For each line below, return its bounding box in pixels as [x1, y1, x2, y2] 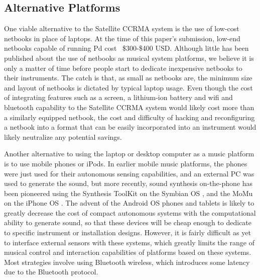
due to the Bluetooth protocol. [4, 266, 98, 277]
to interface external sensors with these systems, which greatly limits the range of [4, 237, 254, 247]
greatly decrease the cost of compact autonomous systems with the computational [4, 207, 256, 218]
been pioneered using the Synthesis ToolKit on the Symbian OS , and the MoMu [4, 188, 253, 198]
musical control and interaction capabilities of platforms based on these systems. [4, 247, 251, 257]
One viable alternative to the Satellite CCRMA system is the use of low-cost [4, 23, 239, 34]
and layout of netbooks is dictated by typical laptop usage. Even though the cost [4, 82, 253, 92]
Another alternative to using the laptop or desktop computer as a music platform [4, 148, 254, 159]
